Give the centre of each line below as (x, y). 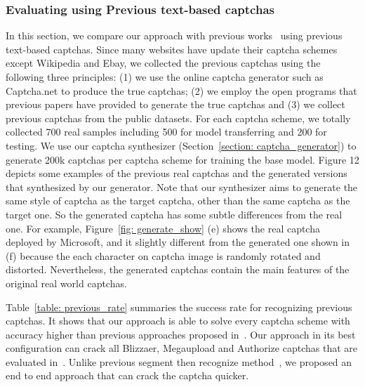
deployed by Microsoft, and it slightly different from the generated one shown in (178, 242)
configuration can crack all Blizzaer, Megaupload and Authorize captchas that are (181, 348)
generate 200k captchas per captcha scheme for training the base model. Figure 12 (182, 159)
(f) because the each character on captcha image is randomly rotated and (163, 255)
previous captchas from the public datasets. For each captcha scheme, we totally (178, 118)
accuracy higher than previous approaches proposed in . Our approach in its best (181, 334)
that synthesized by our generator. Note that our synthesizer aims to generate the (182, 186)
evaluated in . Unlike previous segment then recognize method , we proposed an (179, 361)
